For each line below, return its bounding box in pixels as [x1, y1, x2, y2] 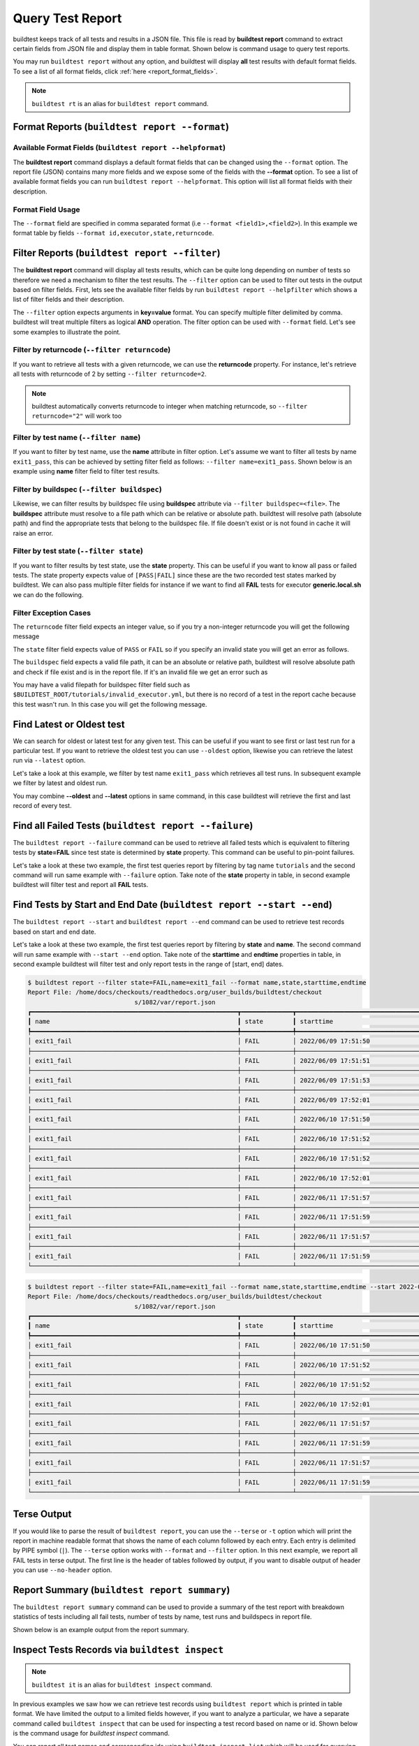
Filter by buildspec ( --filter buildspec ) [13, 485, 162, 494]
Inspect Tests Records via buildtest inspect [13, 1643, 224, 1655]
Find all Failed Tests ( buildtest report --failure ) [13, 819, 253, 831]
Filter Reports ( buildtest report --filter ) [13, 247, 221, 259]
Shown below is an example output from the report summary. [13, 1625, 189, 1634]
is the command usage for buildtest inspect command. [13, 1729, 170, 1738]
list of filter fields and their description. [13, 295, 125, 304]
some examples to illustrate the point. [13, 328, 122, 336]
